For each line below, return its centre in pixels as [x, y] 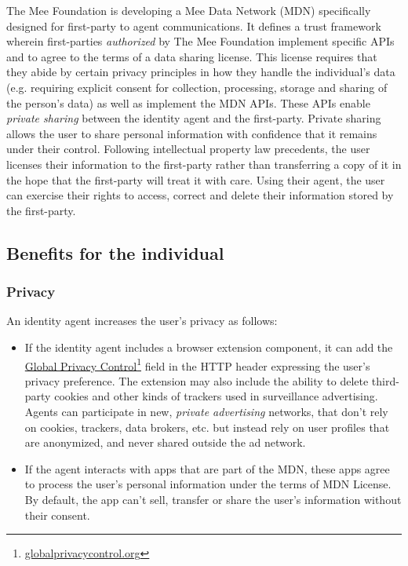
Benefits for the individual [115, 252]
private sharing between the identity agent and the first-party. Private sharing [194, 118]
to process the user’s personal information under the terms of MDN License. [208, 484]
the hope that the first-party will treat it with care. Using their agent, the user [196, 179]
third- [385, 380]
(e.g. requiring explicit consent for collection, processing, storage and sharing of [197, 87]
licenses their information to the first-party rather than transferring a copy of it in [204, 164]
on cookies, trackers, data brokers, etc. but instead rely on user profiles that [207, 427]
